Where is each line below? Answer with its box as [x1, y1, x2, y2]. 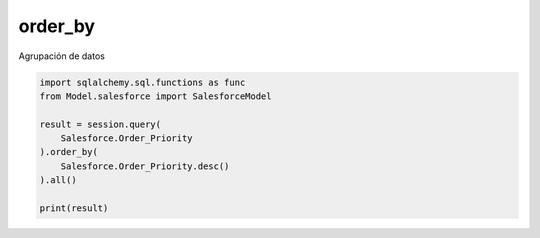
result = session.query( [39, 118, 162, 130]
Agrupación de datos [18, 50, 105, 62]
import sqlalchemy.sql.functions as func [39, 76, 246, 88]
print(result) [39, 203, 109, 214]
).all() [39, 175, 77, 186]
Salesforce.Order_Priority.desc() [60, 160, 230, 172]
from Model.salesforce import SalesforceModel [39, 90, 272, 102]
